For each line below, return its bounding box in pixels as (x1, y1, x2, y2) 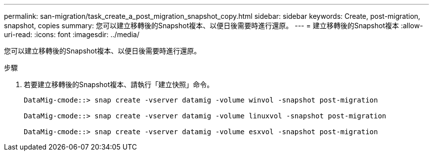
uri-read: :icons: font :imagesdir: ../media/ (4, 30, 139, 39)
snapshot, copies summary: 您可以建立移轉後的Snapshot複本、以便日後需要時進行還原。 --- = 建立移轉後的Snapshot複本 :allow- (4, 21, 423, 30)
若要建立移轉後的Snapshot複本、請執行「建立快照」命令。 (24, 80, 214, 89)
